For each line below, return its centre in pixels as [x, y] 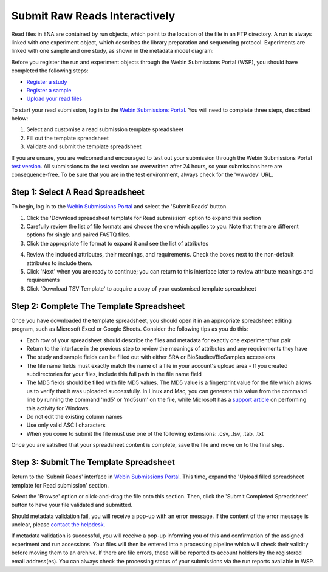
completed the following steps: [50, 71]
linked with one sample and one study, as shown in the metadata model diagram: [112, 51]
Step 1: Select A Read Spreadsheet [78, 192]
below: [20, 119]
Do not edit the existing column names [74, 417]
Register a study [47, 81]
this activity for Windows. [58, 408]
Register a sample [49, 90]
